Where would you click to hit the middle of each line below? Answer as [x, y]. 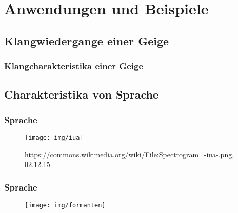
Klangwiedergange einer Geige [87, 41]
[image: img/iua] [54, 138]
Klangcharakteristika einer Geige [74, 66]
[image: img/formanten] [65, 206]
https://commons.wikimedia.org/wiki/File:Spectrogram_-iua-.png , [130, 154]
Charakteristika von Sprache [81, 94]
